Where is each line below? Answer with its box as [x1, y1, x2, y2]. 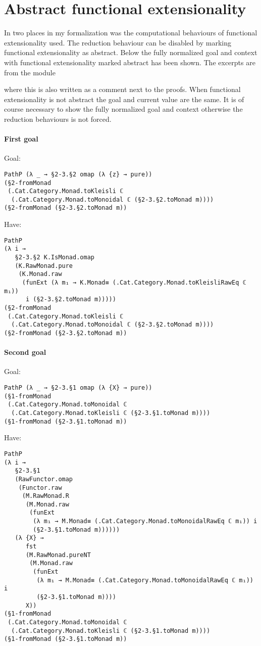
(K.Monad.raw [18, 270, 62, 278]
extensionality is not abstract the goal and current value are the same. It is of [4, 94, 244, 104]
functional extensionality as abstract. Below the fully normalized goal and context [4, 47, 257, 58]
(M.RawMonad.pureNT [25, 551, 91, 559]
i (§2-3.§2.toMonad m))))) [25, 296, 116, 303]
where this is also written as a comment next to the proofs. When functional [4, 84, 241, 95]
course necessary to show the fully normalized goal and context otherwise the [4, 104, 243, 114]
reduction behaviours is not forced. [4, 113, 112, 124]
